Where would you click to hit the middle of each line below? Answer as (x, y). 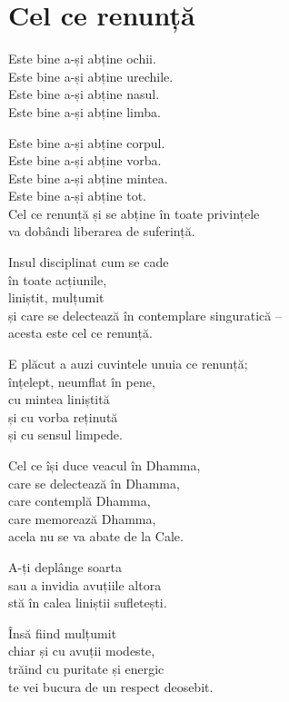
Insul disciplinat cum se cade (89, 262)
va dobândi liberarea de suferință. (102, 231)
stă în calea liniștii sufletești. (88, 603)
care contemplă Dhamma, (80, 501)
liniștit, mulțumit (56, 297)
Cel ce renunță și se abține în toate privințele (134, 213)
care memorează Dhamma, (82, 518)
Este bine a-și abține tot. (78, 196)
